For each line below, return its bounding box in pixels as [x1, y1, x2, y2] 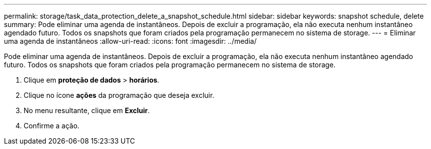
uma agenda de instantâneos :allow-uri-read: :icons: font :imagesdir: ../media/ [4, 37, 257, 45]
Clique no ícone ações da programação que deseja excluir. [24, 91, 215, 99]
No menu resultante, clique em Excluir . [24, 106, 150, 115]
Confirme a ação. [24, 121, 80, 130]
